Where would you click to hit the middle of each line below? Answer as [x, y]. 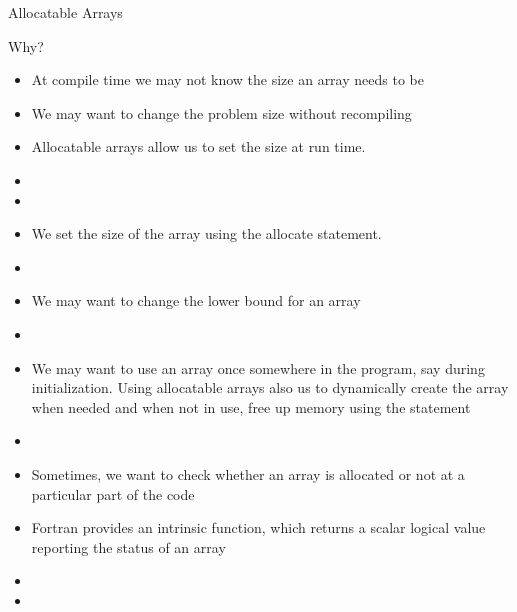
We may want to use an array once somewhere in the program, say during [258, 367]
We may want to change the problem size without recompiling [221, 112]
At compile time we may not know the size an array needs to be [227, 79]
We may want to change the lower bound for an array [196, 300]
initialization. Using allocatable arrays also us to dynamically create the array [270, 387]
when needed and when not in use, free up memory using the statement [251, 406]
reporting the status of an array [128, 546]
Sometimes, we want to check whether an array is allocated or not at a [248, 473]
